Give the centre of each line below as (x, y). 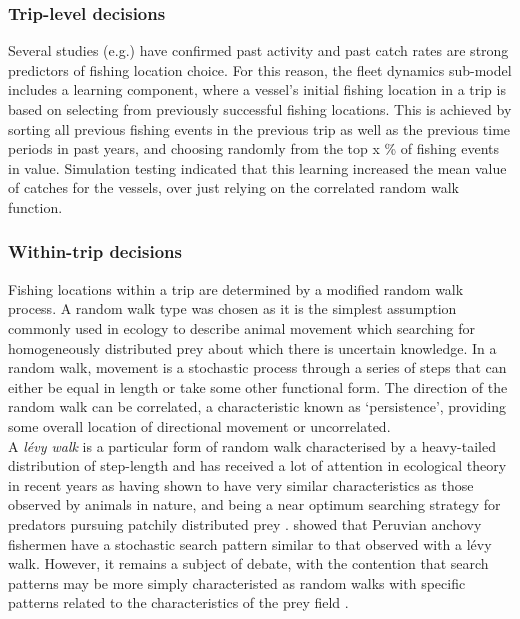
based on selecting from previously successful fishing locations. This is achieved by (260, 109)
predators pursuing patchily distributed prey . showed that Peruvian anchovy (245, 523)
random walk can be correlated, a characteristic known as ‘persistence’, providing (257, 406)
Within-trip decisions (95, 251)
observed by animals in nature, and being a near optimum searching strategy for (254, 504)
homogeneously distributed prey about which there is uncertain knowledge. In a (252, 347)
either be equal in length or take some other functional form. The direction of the (258, 386)
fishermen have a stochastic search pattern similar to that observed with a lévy (250, 543)
